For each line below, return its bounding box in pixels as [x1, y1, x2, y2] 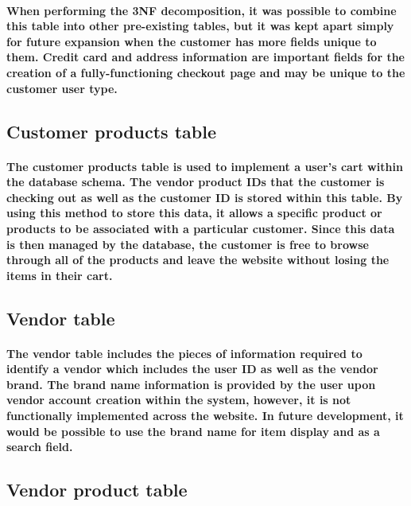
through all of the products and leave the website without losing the [6, 251, 390, 268]
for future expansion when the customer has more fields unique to [6, 33, 377, 49]
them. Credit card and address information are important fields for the [6, 49, 405, 65]
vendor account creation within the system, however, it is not [6, 391, 351, 408]
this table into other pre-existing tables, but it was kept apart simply [6, 18, 394, 34]
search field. [6, 438, 73, 455]
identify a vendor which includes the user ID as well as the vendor [6, 360, 378, 377]
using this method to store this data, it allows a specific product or [6, 204, 382, 221]
